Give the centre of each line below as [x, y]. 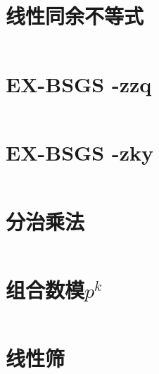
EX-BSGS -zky [79, 152]
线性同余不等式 [75, 16]
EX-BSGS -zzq [79, 84]
